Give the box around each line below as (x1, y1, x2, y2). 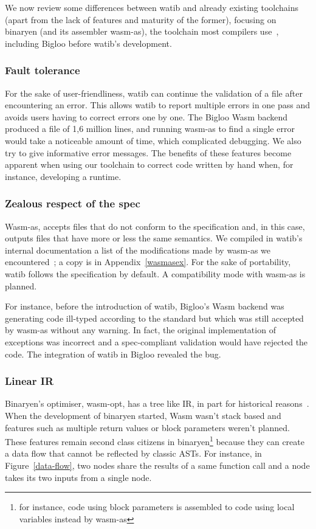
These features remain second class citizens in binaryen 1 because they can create (5, 434, 304, 448)
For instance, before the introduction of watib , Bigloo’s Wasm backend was (5, 300, 284, 313)
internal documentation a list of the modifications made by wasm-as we (5, 243, 271, 256)
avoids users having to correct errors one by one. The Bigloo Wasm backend (5, 110, 288, 123)
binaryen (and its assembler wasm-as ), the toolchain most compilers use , (5, 25, 279, 38)
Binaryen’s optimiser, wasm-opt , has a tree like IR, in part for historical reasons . (5, 397, 309, 410)
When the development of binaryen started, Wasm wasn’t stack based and (5, 409, 281, 421)
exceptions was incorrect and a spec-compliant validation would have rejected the (5, 335, 308, 348)
